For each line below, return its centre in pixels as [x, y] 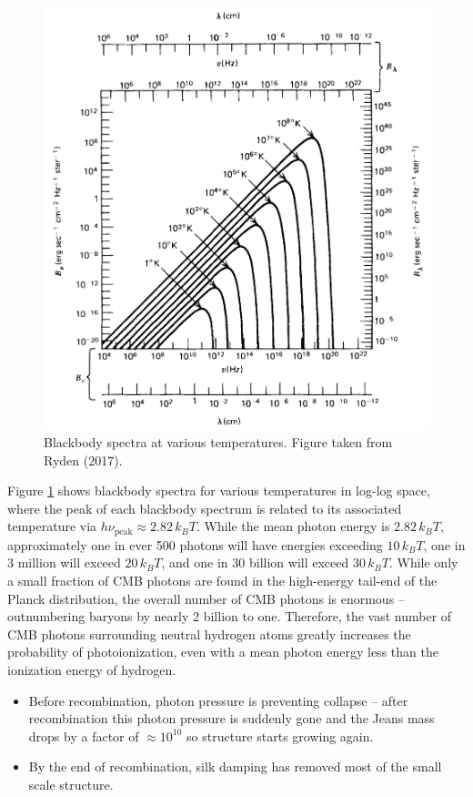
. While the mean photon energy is [293, 526]
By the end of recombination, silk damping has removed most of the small [235, 766]
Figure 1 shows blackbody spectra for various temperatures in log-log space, [219, 490]
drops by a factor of [84, 736]
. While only [423, 562]
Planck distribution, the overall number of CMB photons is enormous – [206, 598]
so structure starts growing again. [280, 736]
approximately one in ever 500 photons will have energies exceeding [195, 544]
